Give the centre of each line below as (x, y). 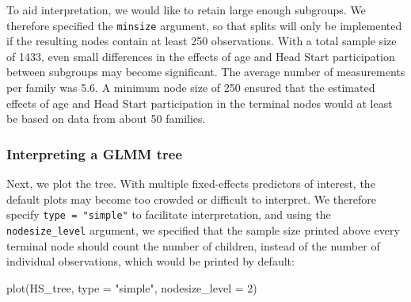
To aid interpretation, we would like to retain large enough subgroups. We (186, 10)
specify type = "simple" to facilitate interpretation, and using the (169, 214)
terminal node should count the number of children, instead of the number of (193, 245)
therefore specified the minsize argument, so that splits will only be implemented (204, 25)
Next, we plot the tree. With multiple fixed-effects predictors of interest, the (191, 183)
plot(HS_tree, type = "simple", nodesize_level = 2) (132, 287)
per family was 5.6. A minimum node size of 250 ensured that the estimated (191, 88)
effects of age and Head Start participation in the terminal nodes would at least (200, 103)
